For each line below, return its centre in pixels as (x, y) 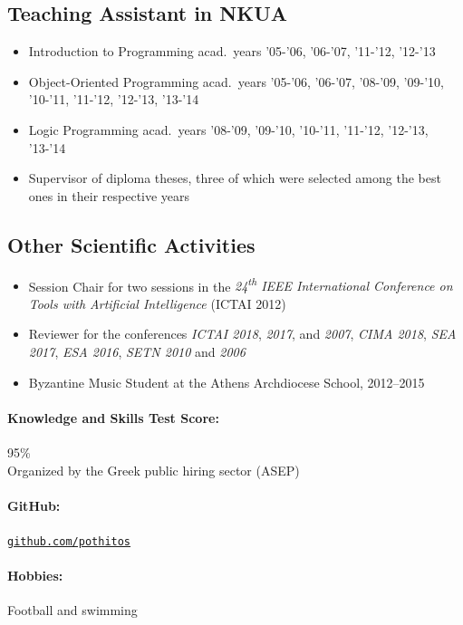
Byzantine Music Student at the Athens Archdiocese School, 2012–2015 (227, 382)
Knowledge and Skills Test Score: (113, 417)
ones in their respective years (109, 195)
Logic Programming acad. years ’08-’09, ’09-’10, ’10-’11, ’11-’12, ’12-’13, (228, 129)
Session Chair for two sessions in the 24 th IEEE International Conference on (241, 284)
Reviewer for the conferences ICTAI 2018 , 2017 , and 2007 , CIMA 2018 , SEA (242, 334)
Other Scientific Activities (131, 244)
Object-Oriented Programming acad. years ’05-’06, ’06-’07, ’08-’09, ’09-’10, (236, 81)
